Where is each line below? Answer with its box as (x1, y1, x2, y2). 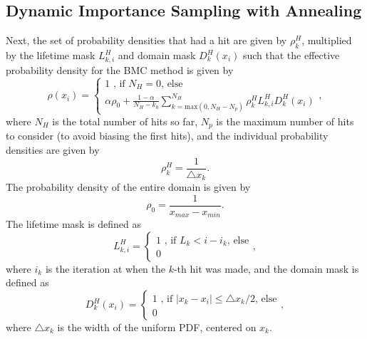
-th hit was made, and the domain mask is (173, 261, 359, 276)
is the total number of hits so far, (52, 113, 198, 128)
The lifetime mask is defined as (6, 217, 141, 231)
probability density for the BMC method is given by (6, 62, 234, 77)
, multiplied (301, 33, 352, 48)
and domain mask (118, 48, 196, 62)
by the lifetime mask (6, 48, 95, 62)
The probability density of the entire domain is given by (6, 179, 251, 194)
